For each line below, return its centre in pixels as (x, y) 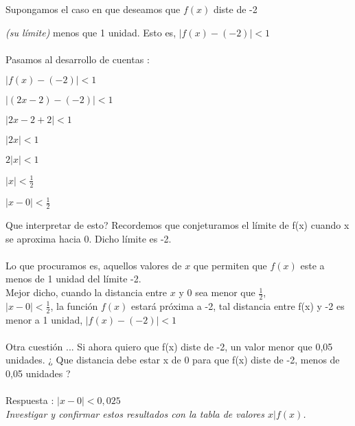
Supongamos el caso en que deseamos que (93, 9)
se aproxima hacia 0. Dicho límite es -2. (89, 238)
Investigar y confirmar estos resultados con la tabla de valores (135, 413)
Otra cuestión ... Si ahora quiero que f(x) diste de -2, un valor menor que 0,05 (169, 346)
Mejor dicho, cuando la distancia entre (87, 292)
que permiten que (230, 265)
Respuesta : (30, 400)
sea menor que (225, 292)
